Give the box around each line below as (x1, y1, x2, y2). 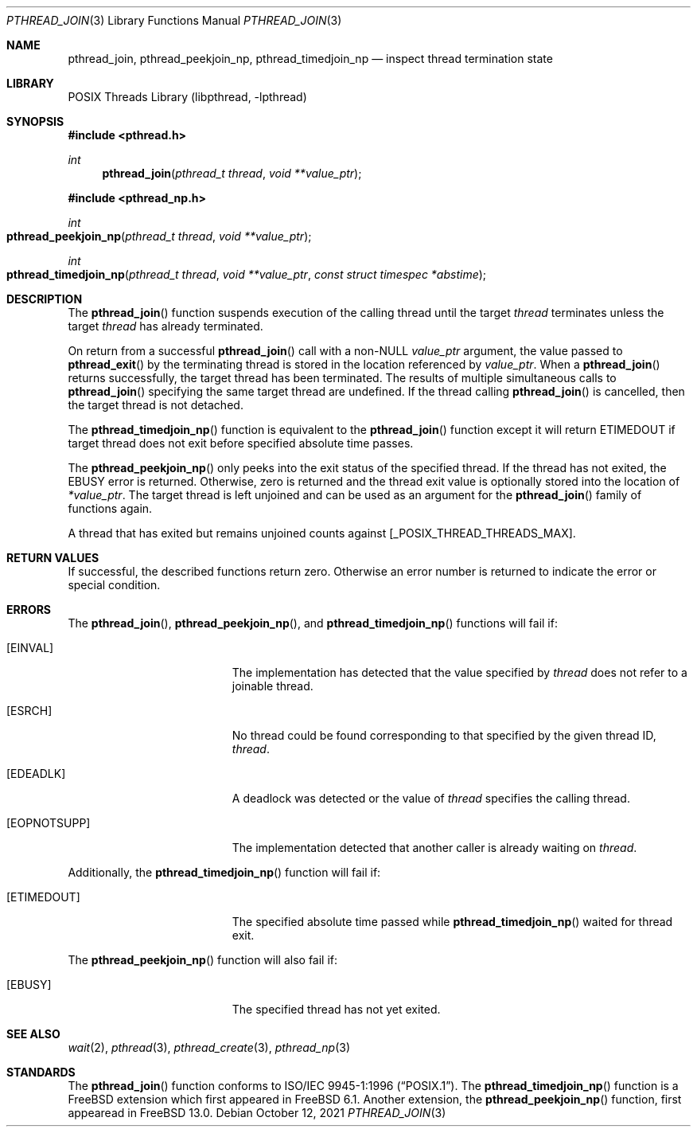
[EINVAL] (6, 641, 54, 654)
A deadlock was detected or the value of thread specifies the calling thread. (232, 791, 630, 805)
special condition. (68, 578, 161, 592)
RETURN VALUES (6, 551, 99, 565)
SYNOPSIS (6, 115, 64, 128)
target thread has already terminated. (68, 319, 263, 333)
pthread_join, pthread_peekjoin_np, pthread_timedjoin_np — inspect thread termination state (68, 52, 553, 65)
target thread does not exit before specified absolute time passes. (68, 436, 414, 450)
